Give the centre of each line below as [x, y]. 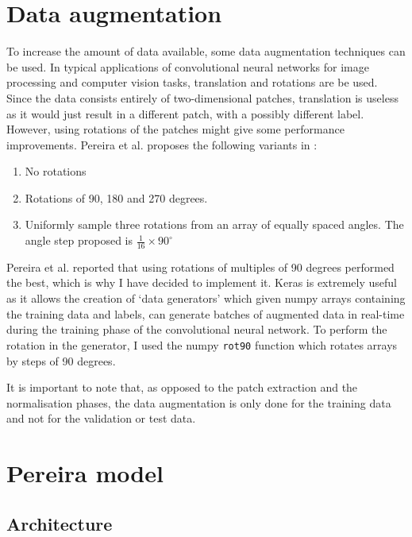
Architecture [60, 523]
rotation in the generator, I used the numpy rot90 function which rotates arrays [202, 344]
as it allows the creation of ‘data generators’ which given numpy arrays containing [206, 298]
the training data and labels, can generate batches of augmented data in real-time [206, 313]
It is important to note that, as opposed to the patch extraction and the [182, 387]
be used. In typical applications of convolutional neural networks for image [188, 66]
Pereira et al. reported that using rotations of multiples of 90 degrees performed [200, 267]
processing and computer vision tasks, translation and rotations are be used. [192, 82]
